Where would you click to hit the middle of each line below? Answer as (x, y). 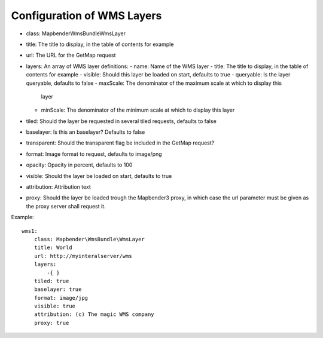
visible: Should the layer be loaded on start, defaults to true (99, 176)
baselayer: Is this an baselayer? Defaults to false (86, 132)
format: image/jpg (61, 298)
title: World (53, 248)
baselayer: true (58, 289)
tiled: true (51, 281)
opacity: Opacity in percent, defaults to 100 (79, 165)
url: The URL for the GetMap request (71, 55)
